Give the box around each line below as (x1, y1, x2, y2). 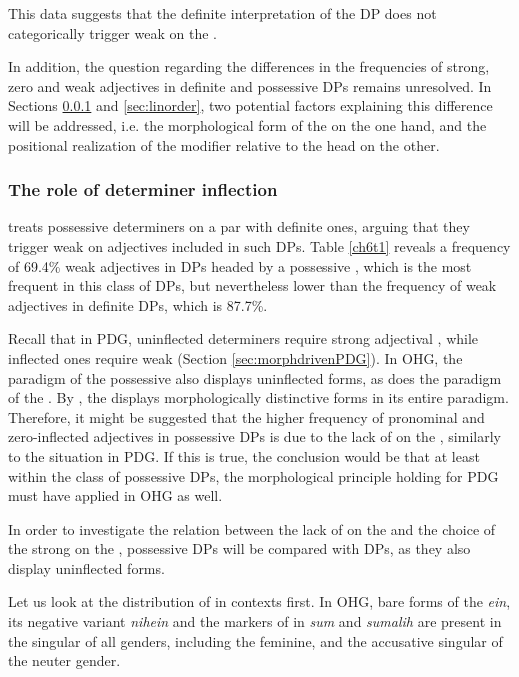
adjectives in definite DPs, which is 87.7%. (8, 294, 268, 315)
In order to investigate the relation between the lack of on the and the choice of (8, 518, 496, 539)
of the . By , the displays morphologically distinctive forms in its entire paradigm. (8, 387, 509, 408)
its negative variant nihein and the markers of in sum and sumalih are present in (8, 611, 502, 632)
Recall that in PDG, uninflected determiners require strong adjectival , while (8, 328, 479, 349)
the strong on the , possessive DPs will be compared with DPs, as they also (8, 538, 471, 559)
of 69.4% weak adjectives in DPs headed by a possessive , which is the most (8, 255, 472, 276)
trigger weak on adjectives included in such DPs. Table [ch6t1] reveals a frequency (8, 235, 511, 256)
